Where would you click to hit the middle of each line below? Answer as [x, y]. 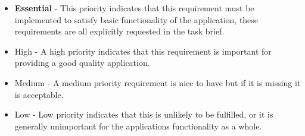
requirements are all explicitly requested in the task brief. [119, 31]
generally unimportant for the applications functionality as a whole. [138, 126]
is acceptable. [39, 94]
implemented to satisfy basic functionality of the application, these [136, 19]
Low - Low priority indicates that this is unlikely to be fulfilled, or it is [144, 114]
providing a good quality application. [82, 63]
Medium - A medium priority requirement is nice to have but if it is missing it [158, 82]
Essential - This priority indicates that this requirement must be [134, 8]
